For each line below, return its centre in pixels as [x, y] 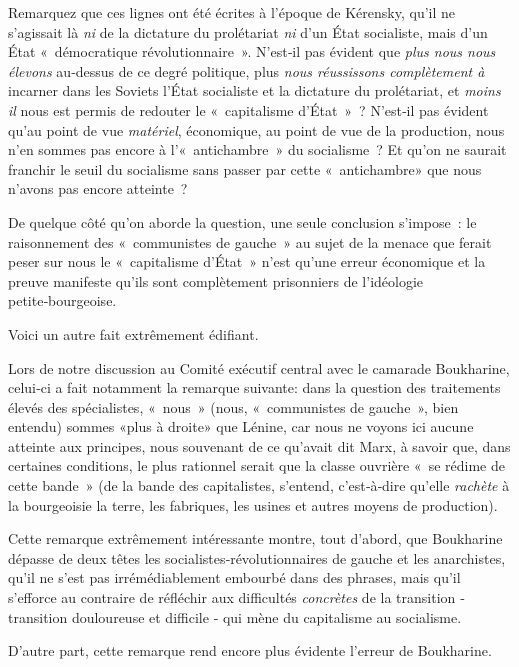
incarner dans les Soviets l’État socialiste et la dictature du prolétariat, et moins [254, 90]
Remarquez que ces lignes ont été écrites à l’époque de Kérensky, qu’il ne [232, 12]
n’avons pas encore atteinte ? [98, 188]
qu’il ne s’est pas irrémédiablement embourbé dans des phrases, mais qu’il [234, 577]
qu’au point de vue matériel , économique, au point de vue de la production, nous [256, 129]
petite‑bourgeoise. [62, 300]
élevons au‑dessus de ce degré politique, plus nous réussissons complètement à [246, 70]
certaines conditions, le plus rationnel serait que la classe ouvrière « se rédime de [256, 465]
